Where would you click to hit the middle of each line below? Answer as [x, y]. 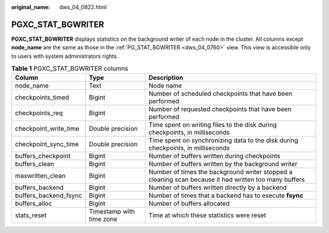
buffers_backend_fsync [48, 196]
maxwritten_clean [40, 176]
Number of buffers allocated [189, 204]
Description [166, 78]
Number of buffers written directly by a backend [218, 187]
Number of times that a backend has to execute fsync [226, 196]
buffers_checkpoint [43, 156]
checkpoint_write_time [47, 129]
